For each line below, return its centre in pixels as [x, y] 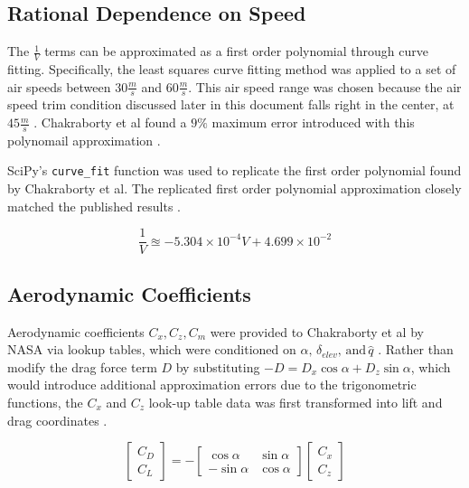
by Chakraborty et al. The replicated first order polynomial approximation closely [234, 188]
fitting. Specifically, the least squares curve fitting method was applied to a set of [232, 69]
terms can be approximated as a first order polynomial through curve [236, 51]
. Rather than [416, 349]
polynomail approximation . [84, 140]
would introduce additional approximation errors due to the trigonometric [212, 385]
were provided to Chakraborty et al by [317, 331]
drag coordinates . [57, 420]
